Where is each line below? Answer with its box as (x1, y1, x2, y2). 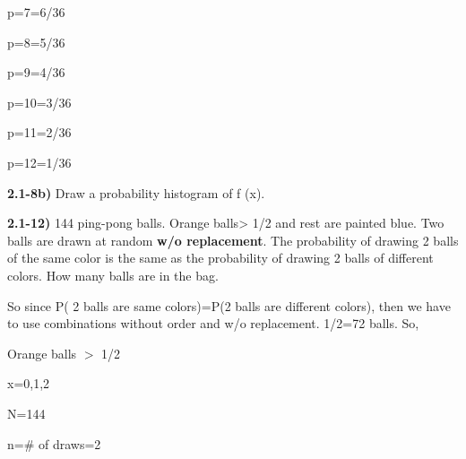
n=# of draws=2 (7, 434, 101, 453)
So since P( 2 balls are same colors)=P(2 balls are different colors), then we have (7, 296, 451, 315)
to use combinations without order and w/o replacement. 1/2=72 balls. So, (7, 314, 419, 333)
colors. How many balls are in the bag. (7, 265, 219, 284)
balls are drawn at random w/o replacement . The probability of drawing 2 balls (7, 230, 459, 249)
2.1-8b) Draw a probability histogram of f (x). (7, 183, 265, 202)
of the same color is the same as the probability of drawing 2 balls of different (7, 248, 434, 267)
